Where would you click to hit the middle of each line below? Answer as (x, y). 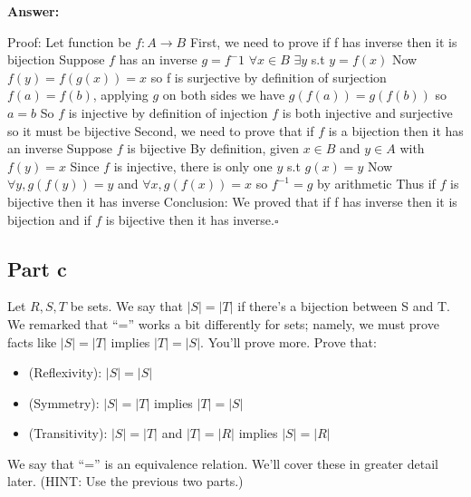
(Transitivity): (68, 433)
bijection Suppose (56, 59)
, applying (120, 95)
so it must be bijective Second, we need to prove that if (161, 130)
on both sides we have (224, 95)
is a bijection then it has (396, 130)
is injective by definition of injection (168, 112)
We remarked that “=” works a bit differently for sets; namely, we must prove (223, 323)
